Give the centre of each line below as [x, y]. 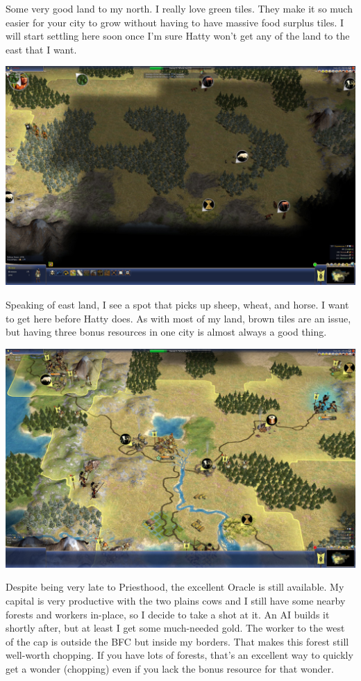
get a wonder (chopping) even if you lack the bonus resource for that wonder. [170, 668]
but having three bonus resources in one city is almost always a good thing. [166, 332]
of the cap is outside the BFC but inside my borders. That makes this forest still [177, 641]
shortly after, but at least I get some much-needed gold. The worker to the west [175, 628]
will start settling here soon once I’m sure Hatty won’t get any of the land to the [178, 36]
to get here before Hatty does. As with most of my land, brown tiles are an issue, [178, 318]
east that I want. [41, 49]
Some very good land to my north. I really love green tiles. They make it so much [179, 8]
